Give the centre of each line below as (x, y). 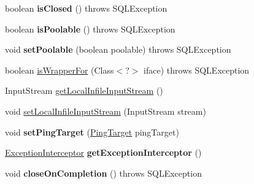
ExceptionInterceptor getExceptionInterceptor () (103, 152)
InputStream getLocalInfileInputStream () (84, 90)
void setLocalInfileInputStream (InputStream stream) (106, 111)
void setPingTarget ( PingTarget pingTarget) (92, 132)
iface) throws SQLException (197, 70)
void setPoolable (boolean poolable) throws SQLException (118, 49)
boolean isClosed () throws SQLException (86, 8)
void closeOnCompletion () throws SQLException (103, 173)
